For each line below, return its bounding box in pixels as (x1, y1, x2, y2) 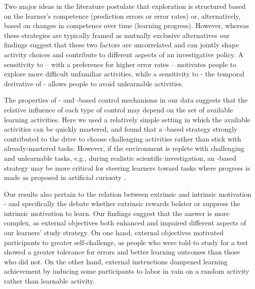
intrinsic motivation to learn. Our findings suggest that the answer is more (4, 208, 230, 218)
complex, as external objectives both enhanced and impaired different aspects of (4, 217, 247, 228)
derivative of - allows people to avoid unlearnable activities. (4, 78, 184, 88)
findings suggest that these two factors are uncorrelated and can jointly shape (4, 39, 239, 50)
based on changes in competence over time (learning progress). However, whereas (4, 20, 249, 31)
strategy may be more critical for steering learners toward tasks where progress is (4, 162, 250, 173)
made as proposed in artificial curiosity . (4, 172, 126, 182)
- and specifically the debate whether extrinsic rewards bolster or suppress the (4, 198, 240, 209)
